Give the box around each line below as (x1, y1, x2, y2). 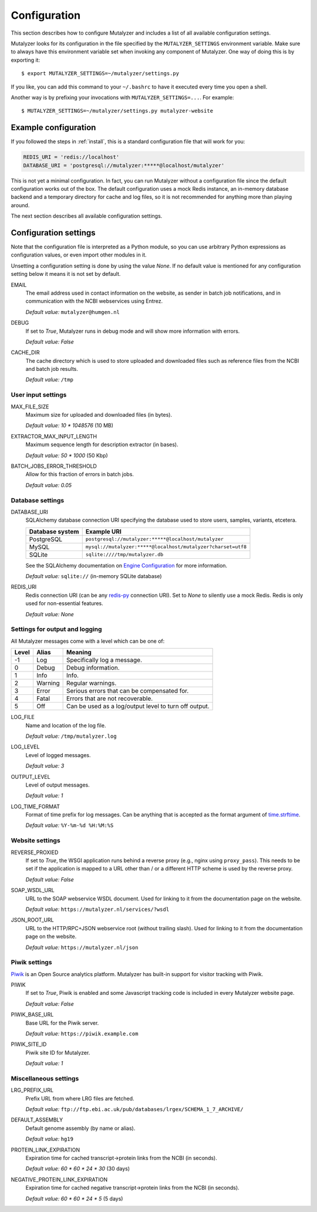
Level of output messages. (25, 781, 90, 788)
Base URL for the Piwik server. (25, 1019, 99, 1027)
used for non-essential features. (25, 600, 104, 607)
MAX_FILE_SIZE (11, 403, 49, 410)
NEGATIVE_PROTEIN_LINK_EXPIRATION (11, 1176, 108, 1183)
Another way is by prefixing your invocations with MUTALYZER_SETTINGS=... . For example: (11, 94, 234, 101)
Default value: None (25, 610, 75, 617)
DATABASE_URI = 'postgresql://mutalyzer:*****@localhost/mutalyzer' (23, 162, 225, 168)
